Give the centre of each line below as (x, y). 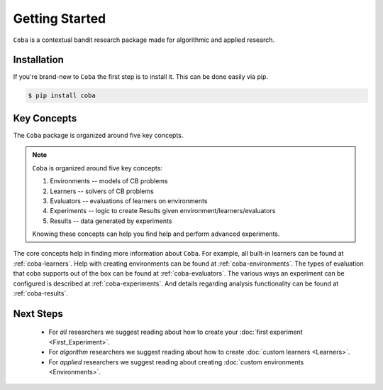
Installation (38, 60)
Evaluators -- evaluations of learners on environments (129, 201)
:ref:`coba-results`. (41, 293)
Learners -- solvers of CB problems (102, 191)
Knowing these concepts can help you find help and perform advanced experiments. (156, 234)
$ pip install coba (62, 96)
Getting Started (60, 18)
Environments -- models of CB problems (109, 181)
